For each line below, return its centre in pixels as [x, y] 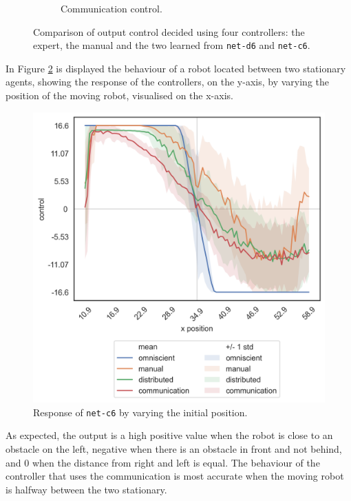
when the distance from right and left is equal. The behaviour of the [176, 462]
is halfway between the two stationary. [86, 489]
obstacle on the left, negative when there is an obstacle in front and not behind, [174, 448]
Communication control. [111, 8]
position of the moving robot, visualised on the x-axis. [119, 95]
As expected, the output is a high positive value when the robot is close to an [169, 435]
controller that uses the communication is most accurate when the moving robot [175, 476]
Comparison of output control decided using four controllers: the [169, 31]
